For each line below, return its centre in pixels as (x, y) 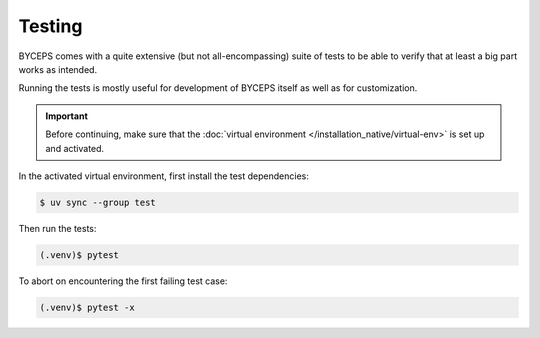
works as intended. (58, 69)
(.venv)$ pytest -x (87, 307)
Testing (50, 26)
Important (67, 116)
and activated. (75, 148)
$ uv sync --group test (98, 202)
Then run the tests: (57, 228)
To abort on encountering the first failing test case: (123, 281)
